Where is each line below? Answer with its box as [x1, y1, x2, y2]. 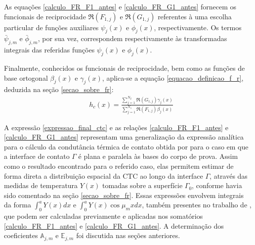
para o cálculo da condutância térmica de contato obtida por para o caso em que [4, 141, 249, 151]
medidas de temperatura [4, 180, 78, 191]
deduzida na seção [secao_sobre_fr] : [4, 84, 114, 95]
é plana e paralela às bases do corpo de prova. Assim [78, 151, 238, 161]
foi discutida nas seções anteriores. [76, 230, 180, 241]
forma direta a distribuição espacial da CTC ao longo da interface [4, 170, 203, 181]
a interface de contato [4, 151, 70, 161]
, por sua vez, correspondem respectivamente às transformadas [38, 33, 227, 44]
